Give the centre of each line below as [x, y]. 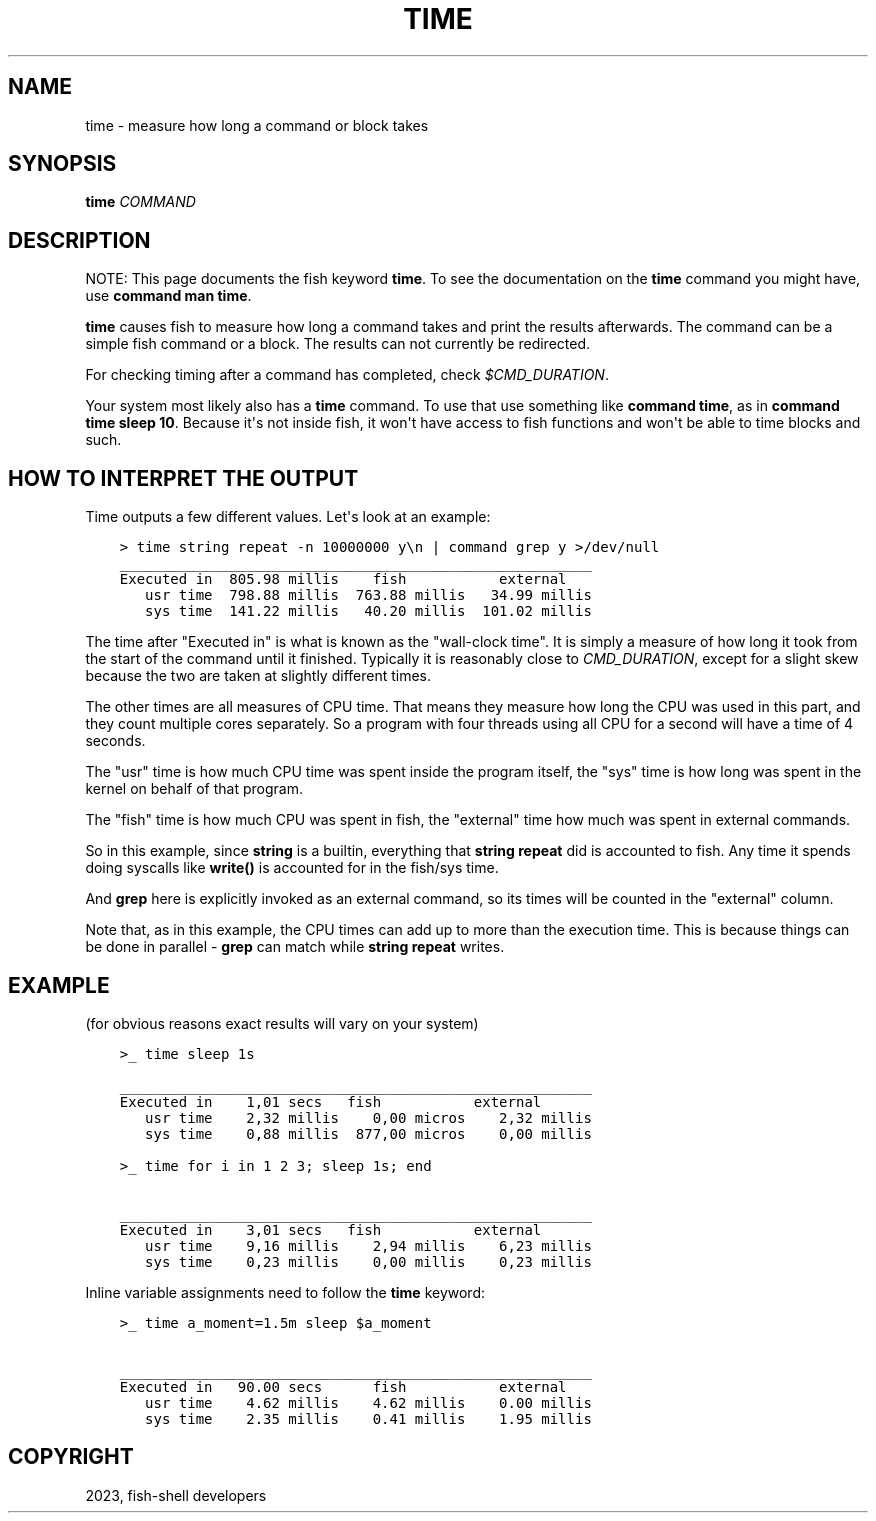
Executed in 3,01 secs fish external [330, 1229]
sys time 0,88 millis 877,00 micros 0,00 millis [368, 1133]
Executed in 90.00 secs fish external [343, 1386]
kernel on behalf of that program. [194, 789]
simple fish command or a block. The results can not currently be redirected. [338, 344]
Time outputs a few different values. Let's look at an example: [288, 517]
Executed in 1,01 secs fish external [330, 1101]
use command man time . [168, 296]
